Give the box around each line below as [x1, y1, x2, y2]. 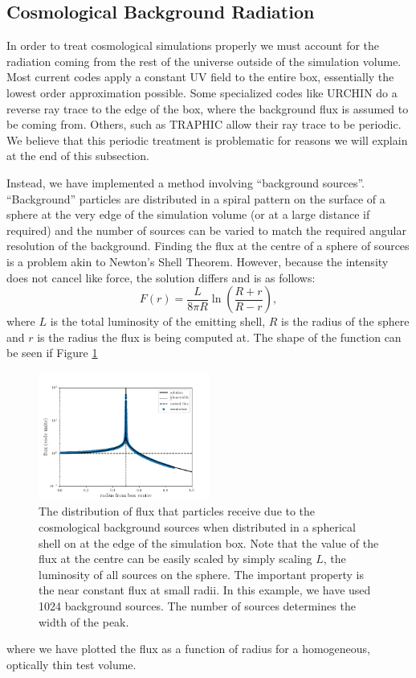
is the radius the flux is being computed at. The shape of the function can [37, 328, 402, 345]
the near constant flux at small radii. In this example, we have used [39, 581, 371, 598]
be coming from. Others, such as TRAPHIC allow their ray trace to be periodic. [6, 116, 402, 133]
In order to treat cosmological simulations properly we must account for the [6, 37, 380, 54]
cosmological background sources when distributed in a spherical [39, 519, 356, 536]
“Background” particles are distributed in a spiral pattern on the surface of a [6, 190, 385, 207]
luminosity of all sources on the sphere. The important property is [39, 565, 365, 582]
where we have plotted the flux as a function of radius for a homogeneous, [6, 640, 371, 657]
